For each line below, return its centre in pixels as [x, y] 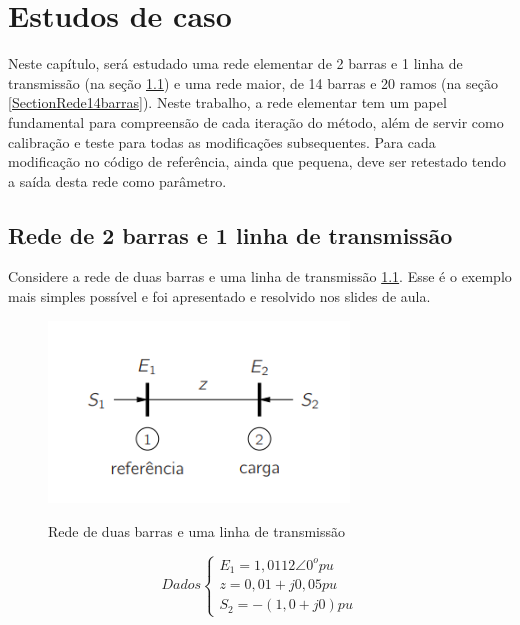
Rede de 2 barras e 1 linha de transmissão [230, 234]
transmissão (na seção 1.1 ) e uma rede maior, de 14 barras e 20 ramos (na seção [253, 82]
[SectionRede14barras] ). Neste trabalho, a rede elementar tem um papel [227, 102]
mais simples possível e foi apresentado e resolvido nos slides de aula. [219, 296]
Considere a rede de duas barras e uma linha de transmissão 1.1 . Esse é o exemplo [260, 276]
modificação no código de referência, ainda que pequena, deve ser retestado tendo [257, 161]
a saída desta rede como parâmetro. [117, 180]
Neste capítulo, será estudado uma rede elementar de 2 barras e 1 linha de [235, 63]
